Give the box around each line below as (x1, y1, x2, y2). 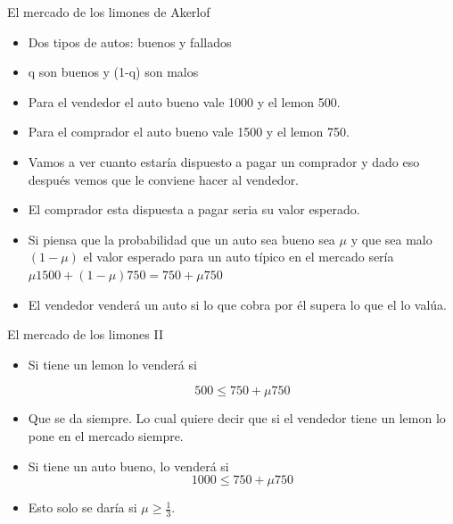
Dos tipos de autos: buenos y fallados (28, 32, 232, 51)
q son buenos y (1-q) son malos (28, 62, 199, 81)
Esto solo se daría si (28, 498, 137, 517)
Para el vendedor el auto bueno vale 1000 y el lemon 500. (28, 92, 341, 111)
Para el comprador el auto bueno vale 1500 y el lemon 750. (28, 122, 350, 141)
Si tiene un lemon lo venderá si (28, 354, 197, 373)
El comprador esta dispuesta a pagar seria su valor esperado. (28, 200, 360, 219)
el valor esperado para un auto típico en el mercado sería (83, 247, 394, 266)
